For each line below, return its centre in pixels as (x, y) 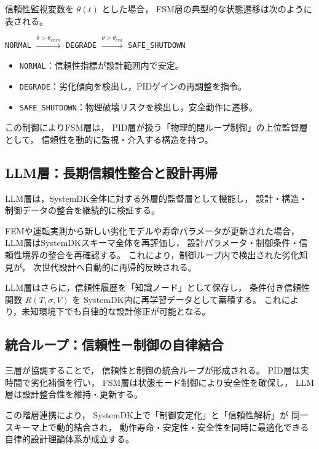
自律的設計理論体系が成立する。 (69, 439)
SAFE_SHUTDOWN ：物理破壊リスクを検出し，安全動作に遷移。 (138, 106)
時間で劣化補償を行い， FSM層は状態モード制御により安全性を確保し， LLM (160, 382)
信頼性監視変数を (39, 9)
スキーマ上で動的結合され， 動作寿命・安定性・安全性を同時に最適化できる (157, 427)
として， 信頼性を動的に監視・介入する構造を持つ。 (109, 139)
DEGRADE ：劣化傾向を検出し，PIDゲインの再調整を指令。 (133, 86)
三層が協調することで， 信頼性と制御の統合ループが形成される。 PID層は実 (157, 370)
